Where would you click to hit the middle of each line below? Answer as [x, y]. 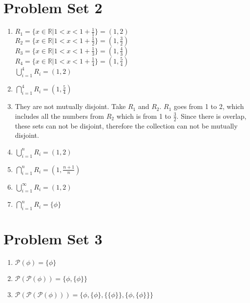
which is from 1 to [144, 116]
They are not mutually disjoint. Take [70, 106]
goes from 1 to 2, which [209, 106]
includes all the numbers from [60, 116]
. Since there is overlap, [211, 116]
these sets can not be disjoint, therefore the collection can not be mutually [126, 125]
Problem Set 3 [53, 239]
